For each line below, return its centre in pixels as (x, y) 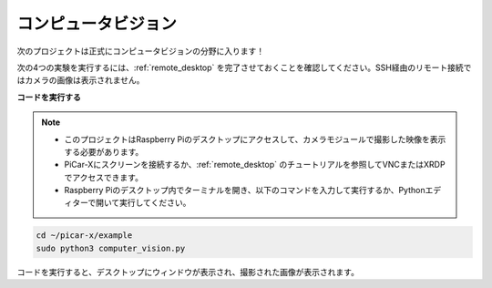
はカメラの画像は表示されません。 (81, 80)
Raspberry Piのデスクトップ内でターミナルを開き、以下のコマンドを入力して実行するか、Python (245, 190)
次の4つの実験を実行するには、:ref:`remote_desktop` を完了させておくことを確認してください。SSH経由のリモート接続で (244, 67)
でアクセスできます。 (103, 177)
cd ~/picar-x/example (84, 236)
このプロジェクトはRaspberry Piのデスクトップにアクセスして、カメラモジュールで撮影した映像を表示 (255, 139)
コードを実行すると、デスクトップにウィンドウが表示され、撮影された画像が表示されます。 (188, 272)
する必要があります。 (104, 151)
